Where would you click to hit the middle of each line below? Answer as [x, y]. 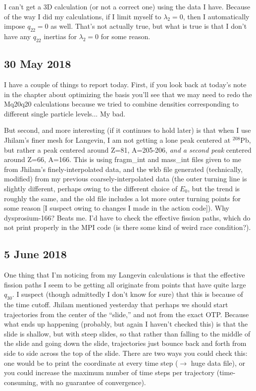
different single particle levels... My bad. [65, 113]
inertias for [60, 36]
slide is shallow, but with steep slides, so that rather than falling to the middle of [127, 333]
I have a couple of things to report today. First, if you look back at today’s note [125, 84]
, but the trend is [214, 188]
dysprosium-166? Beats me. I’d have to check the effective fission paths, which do [127, 217]
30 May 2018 [38, 64]
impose [15, 26]
